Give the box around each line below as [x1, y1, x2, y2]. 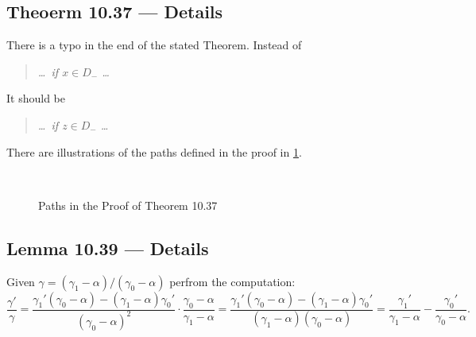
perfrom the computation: [169, 273, 296, 289]
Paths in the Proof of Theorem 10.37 [38, 196, 218, 213]
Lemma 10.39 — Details [6, 235, 209, 260]
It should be [6, 90, 65, 107]
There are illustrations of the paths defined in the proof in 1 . [6, 143, 302, 160]
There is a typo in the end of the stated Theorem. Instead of [6, 37, 302, 53]
